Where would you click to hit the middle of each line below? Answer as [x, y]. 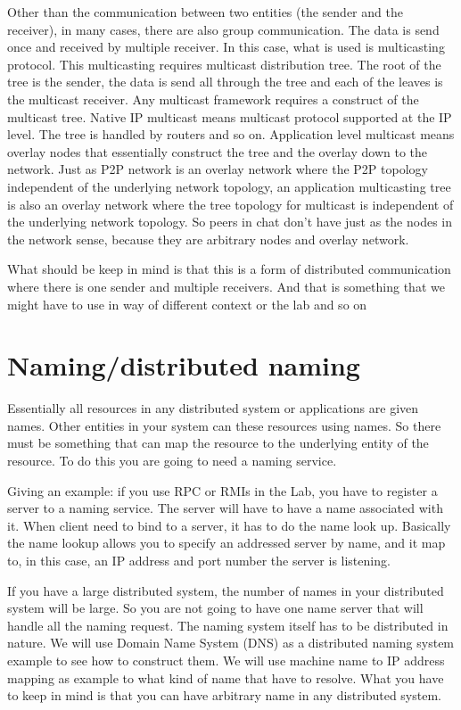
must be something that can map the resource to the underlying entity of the [218, 443]
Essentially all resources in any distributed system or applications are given [213, 408]
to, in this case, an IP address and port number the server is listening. [199, 560]
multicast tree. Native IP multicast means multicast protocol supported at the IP [230, 116]
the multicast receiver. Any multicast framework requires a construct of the [213, 99]
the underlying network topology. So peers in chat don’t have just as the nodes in [230, 222]
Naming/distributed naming [184, 365]
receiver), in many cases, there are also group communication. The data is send [223, 29]
